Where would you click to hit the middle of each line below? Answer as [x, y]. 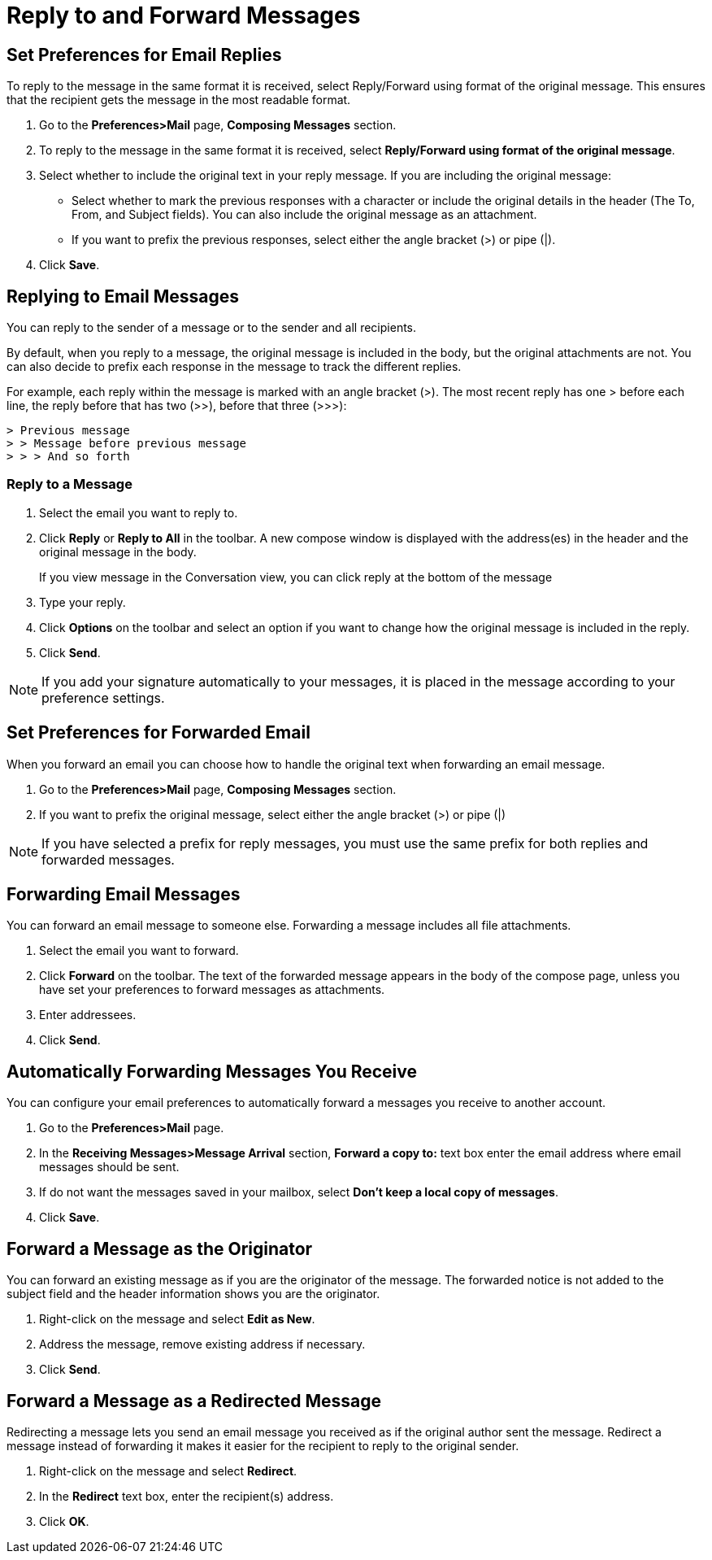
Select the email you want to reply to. [139, 512]
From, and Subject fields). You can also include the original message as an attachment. [304, 215]
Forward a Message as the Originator [160, 1248]
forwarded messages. [108, 859]
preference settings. [103, 697]
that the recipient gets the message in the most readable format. [179, 100]
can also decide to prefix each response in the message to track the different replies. [234, 367]
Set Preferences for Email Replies [144, 54]
